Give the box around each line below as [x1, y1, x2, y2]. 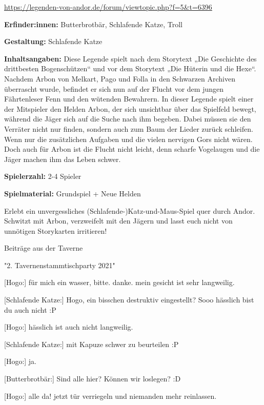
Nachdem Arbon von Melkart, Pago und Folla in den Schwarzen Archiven [4, 73, 235, 84]
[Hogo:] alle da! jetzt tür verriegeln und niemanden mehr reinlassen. [4, 390, 217, 401]
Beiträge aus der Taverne [4, 242, 83, 253]
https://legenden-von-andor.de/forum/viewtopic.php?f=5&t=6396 [4, 2, 212, 12]
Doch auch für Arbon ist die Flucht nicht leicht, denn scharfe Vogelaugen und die [4, 144, 260, 154]
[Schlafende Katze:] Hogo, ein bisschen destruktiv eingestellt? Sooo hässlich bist [4, 294, 254, 305]
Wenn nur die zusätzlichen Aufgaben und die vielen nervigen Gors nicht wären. [4, 133, 253, 144]
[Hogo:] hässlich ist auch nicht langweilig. [4, 321, 133, 332]
